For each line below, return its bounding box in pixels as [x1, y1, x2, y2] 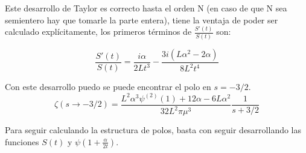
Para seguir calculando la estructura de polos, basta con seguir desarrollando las [5, 124, 302, 136]
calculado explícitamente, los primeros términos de [5, 25, 192, 38]
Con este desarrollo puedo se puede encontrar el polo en [5, 80, 211, 92]
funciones [5, 135, 39, 148]
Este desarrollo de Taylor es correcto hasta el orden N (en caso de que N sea [5, 2, 287, 14]
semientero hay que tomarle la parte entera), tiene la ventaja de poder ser [5, 13, 278, 26]
